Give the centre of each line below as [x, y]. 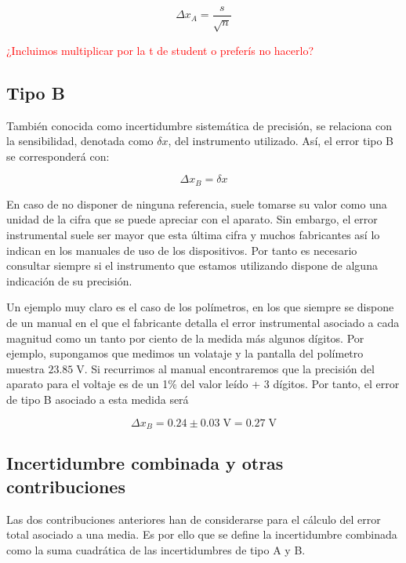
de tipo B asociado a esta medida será [98, 399]
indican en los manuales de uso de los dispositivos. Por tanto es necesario [182, 250]
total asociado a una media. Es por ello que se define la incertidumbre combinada [202, 534]
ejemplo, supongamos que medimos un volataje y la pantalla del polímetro [185, 353]
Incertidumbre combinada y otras [145, 463]
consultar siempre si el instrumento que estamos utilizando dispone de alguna [192, 265]
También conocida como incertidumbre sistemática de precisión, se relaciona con [199, 125]
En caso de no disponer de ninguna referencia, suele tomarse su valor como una [197, 203]
